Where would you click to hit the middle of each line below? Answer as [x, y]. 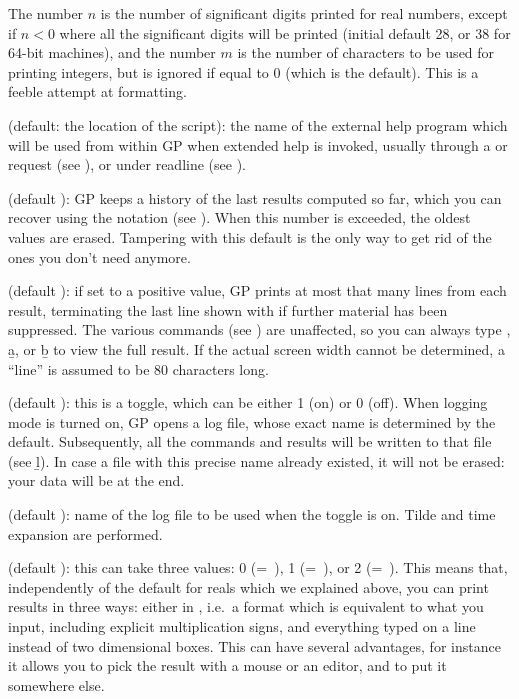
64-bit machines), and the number [112, 52]
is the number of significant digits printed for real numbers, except [304, 13]
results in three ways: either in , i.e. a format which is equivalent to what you [246, 606]
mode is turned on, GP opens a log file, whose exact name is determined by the [252, 421]
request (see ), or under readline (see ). [127, 164]
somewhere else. [56, 684]
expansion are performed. [85, 533]
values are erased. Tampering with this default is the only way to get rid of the [250, 236]
